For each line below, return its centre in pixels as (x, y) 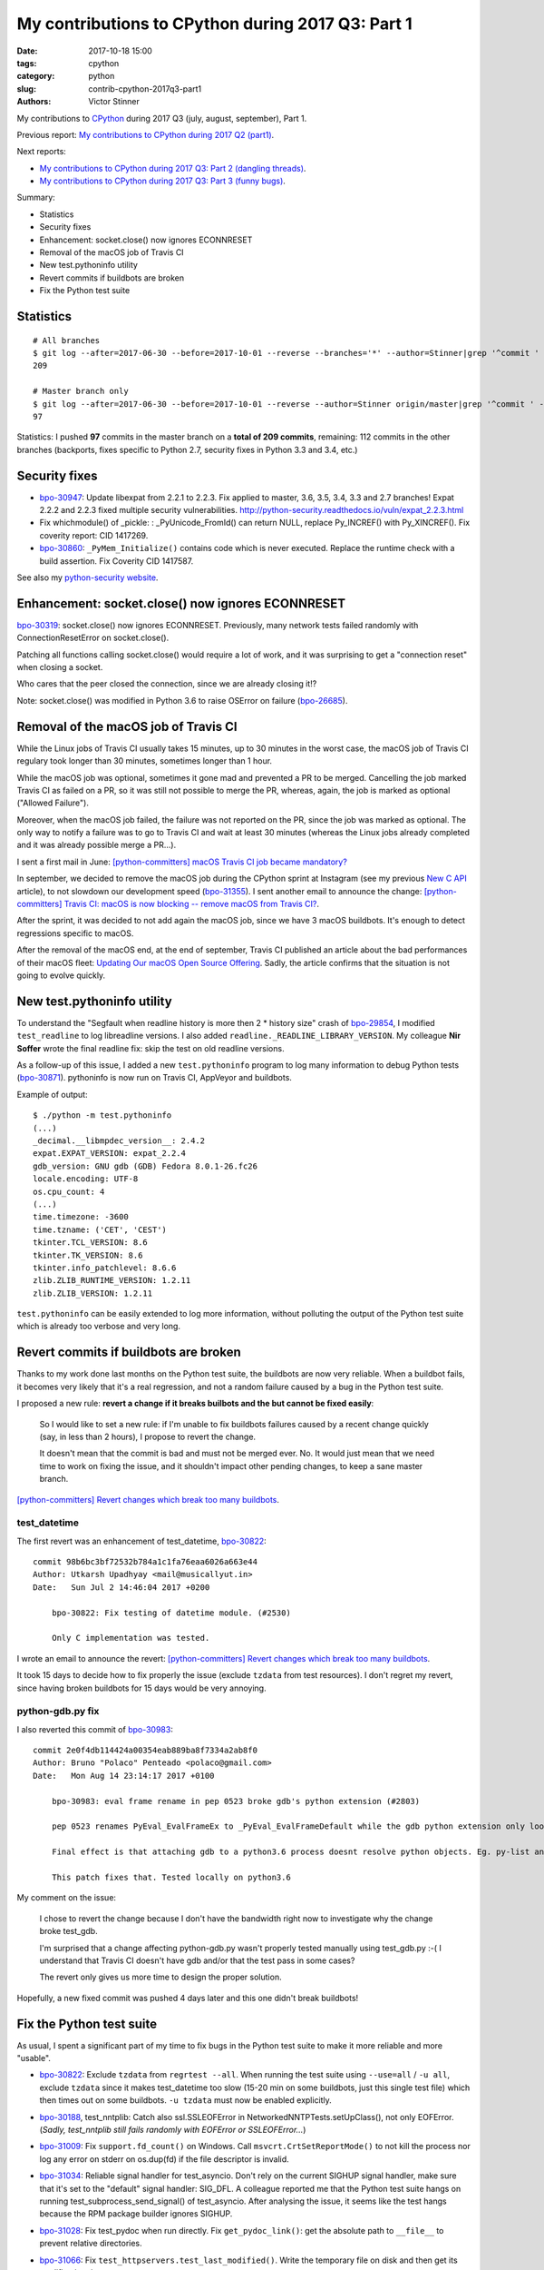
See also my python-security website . (87, 577)
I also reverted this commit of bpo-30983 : (95, 1729)
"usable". (34, 2058)
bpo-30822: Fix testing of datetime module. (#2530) (171, 1613)
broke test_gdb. (69, 1931)
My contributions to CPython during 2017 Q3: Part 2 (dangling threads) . (173, 168)
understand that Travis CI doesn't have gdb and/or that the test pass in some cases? (197, 1960)
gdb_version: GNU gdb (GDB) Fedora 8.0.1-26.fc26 (146, 1166)
